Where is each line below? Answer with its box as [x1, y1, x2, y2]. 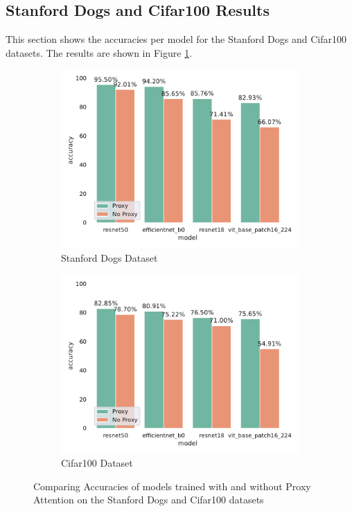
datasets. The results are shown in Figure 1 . [6, 45, 193, 60]
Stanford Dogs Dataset [61, 250, 158, 265]
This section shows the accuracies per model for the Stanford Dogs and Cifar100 [6, 32, 346, 46]
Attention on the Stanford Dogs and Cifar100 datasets [33, 492, 264, 507]
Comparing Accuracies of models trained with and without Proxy [33, 478, 311, 493]
